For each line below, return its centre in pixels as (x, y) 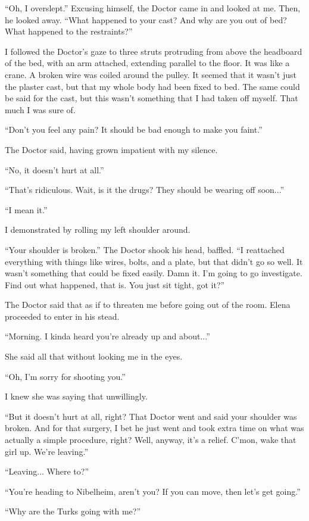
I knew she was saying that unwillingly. (76, 396)
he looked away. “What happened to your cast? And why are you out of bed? (146, 19)
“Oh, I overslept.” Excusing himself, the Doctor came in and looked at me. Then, (153, 8)
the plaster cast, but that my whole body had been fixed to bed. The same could (152, 86)
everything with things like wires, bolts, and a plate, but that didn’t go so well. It (154, 261)
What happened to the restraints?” (69, 31)
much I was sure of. (40, 109)
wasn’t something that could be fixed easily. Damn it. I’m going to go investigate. (154, 273)
